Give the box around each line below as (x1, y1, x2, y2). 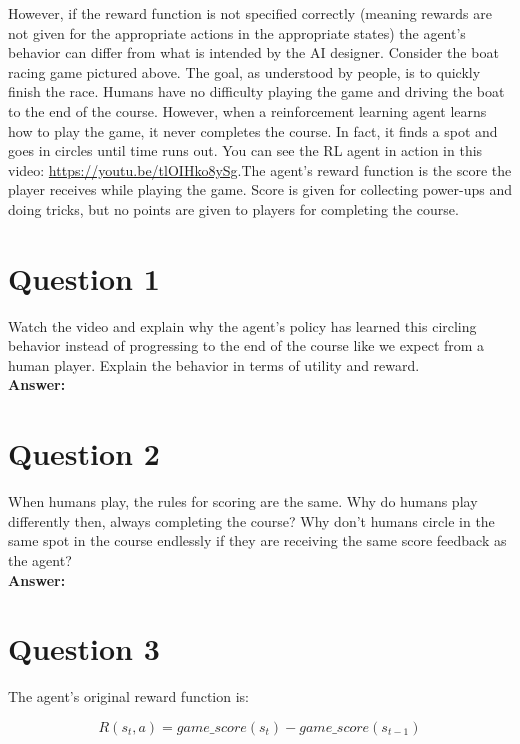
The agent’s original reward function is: (8, 686, 250, 707)
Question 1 (8, 257, 160, 298)
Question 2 (8, 433, 160, 474)
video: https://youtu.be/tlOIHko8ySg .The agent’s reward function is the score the (8, 159, 512, 180)
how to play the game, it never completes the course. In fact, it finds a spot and (8, 120, 498, 141)
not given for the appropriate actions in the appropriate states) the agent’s (8, 22, 466, 43)
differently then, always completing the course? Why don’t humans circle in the (8, 510, 495, 531)
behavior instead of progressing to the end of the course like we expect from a (8, 335, 485, 356)
